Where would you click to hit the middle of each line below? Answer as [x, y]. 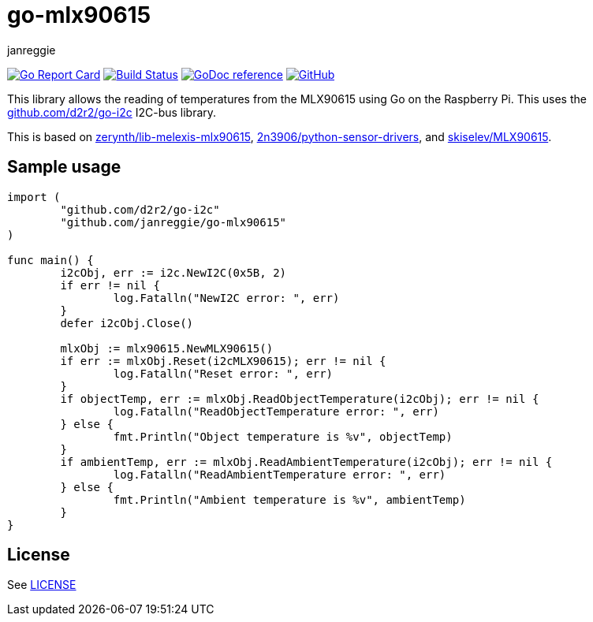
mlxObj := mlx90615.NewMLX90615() [167, 348]
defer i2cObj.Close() [127, 323]
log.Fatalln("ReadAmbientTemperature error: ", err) [280, 474]
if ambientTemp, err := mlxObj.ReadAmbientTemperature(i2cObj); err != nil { [306, 462]
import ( [34, 197]
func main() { [50, 260]
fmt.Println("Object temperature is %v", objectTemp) [283, 436]
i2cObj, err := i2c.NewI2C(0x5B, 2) [173, 272]
